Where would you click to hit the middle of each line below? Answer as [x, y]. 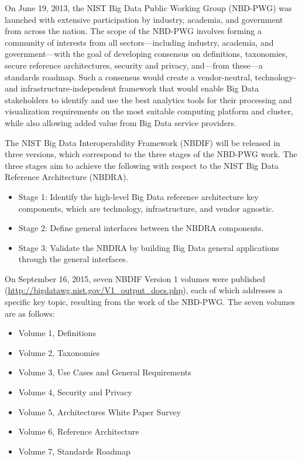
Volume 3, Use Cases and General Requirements [105, 372]
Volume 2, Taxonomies [59, 352]
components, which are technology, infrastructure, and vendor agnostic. [146, 208]
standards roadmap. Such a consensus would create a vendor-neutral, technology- [150, 77]
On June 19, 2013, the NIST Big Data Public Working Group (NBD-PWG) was [148, 8]
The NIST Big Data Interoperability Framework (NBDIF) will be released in [143, 142]
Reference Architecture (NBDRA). [67, 177]
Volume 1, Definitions [57, 333]
